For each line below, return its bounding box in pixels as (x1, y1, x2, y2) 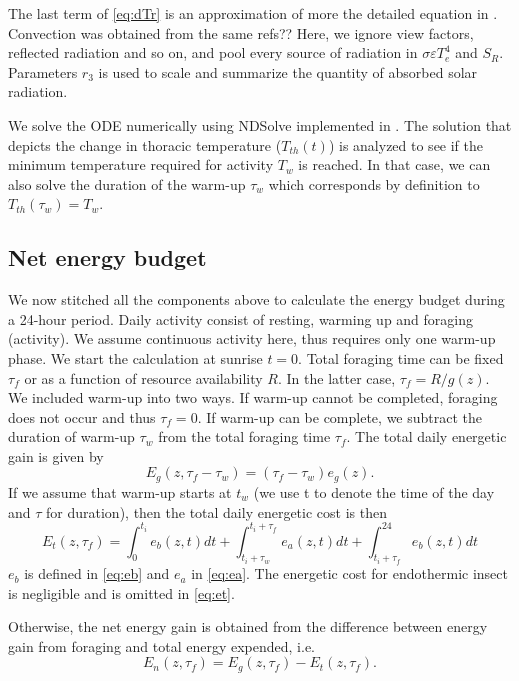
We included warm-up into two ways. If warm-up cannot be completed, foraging (8, 387, 498, 408)
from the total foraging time (158, 426, 331, 447)
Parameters (8, 61, 78, 82)
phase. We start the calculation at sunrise (8, 347, 263, 368)
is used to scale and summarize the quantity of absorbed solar (98, 61, 478, 82)
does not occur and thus (8, 406, 156, 427)
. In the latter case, (277, 367, 396, 388)
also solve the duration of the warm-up (8, 173, 246, 194)
